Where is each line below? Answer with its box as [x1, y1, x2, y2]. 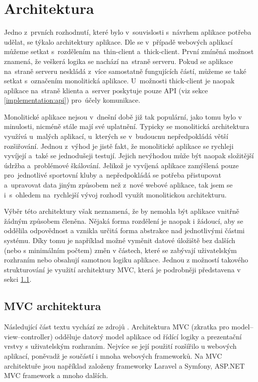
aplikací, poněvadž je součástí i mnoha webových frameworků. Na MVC [4, 350, 222, 361]
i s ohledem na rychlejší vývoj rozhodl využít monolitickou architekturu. [4, 189, 227, 199]
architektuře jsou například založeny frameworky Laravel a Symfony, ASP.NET [4, 360, 245, 371]
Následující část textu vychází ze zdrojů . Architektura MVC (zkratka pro [4, 321, 229, 332]
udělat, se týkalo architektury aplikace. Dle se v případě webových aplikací [4, 36, 233, 47]
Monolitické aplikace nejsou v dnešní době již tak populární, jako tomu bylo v [4, 111, 242, 122]
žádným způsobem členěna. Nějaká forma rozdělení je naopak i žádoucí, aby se [4, 215, 244, 226]
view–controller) [4, 331, 53, 341]
